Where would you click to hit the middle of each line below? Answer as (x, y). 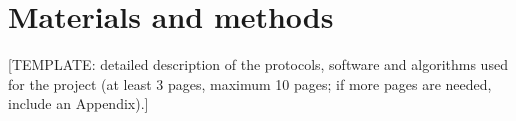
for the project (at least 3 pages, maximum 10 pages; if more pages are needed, (250, 83)
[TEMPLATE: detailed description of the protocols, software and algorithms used (258, 64)
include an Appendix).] (78, 103)
